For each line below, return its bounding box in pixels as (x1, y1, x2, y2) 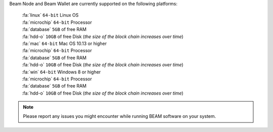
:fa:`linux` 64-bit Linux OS (22, 12, 79, 18)
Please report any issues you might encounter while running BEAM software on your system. (23, 113, 216, 119)
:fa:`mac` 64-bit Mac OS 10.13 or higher (22, 40, 107, 47)
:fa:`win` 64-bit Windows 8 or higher (22, 69, 101, 75)
